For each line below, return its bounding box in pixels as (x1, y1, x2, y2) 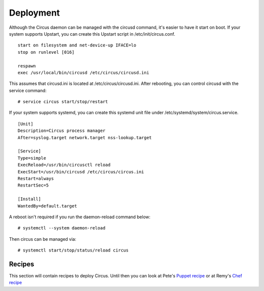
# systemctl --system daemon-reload (18, 225, 106, 231)
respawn (18, 63, 36, 68)
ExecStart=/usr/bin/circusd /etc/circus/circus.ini (18, 169, 144, 174)
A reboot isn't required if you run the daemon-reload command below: (9, 214, 151, 220)
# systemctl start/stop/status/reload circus (18, 248, 129, 253)
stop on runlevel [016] (18, 49, 75, 55)
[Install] (18, 196, 41, 202)
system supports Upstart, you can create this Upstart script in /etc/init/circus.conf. (9, 31, 176, 37)
